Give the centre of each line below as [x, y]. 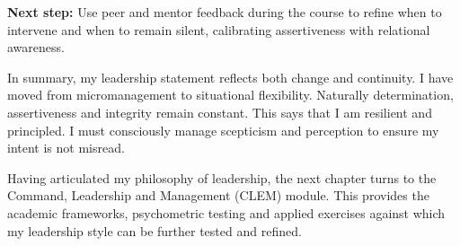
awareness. [36, 47]
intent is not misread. [66, 148]
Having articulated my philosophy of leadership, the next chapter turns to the [222, 177]
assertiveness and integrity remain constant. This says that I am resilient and [220, 112]
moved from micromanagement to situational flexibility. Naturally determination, [230, 95]
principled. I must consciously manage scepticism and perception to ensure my [223, 130]
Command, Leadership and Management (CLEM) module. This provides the [218, 195]
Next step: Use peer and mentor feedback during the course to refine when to [225, 12]
